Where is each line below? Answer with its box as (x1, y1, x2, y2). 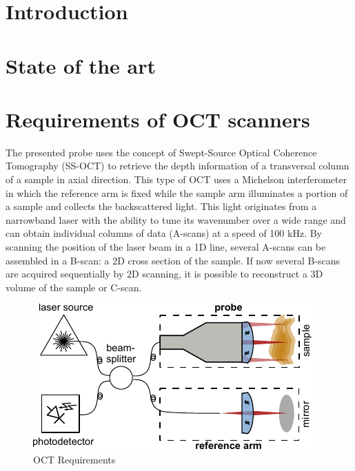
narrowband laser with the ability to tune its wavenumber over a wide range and (6, 212, 346, 227)
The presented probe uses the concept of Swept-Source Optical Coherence (6, 145, 317, 159)
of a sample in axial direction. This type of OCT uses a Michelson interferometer (6, 172, 347, 187)
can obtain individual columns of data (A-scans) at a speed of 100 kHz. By (6, 226, 323, 240)
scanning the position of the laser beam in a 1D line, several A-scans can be (6, 240, 326, 254)
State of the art (6, 51, 156, 79)
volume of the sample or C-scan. (6, 280, 142, 294)
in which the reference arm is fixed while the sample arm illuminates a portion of (6, 185, 348, 200)
